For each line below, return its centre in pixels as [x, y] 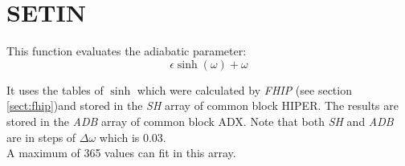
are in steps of [41, 137]
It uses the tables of [55, 89]
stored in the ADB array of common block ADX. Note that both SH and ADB [200, 121]
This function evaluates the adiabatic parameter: [127, 51]
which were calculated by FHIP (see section [244, 89]
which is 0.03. [133, 137]
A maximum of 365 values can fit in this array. [121, 153]
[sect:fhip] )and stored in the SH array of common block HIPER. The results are [202, 105]
